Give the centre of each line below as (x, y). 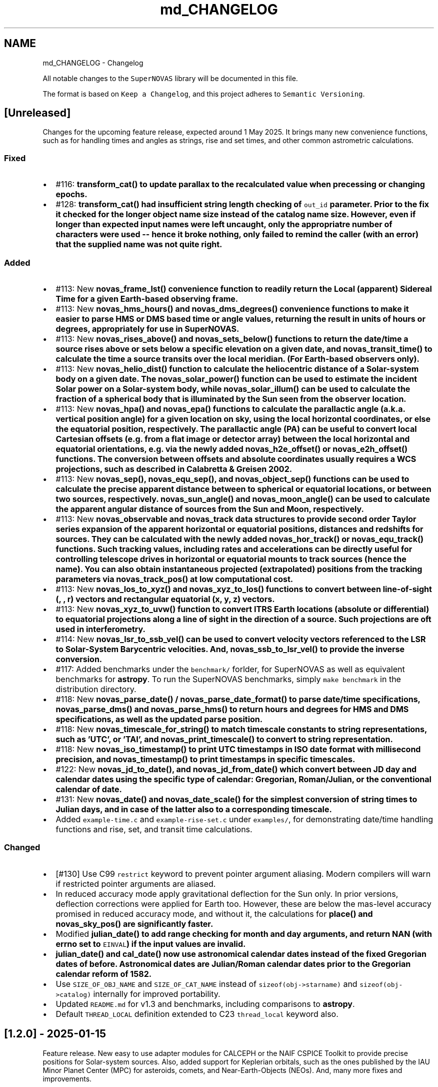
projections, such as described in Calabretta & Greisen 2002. (174, 469)
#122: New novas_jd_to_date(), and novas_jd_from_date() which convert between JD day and (236, 769)
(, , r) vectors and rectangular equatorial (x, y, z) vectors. (165, 599)
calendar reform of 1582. (104, 974)
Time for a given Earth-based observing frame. (147, 299)
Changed (22, 848)
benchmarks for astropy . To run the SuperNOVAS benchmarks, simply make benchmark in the (228, 679)
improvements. (67, 1078)
